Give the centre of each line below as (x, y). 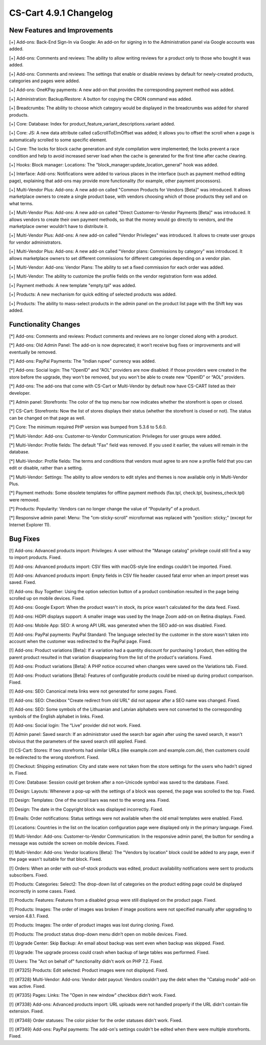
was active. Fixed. (27, 986)
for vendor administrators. (35, 242)
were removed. (24, 500)
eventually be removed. (33, 352)
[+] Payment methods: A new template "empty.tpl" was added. (73, 285)
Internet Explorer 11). (30, 525)
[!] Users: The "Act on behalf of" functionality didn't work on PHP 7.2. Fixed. (86, 961)
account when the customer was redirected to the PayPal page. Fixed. (81, 641)
